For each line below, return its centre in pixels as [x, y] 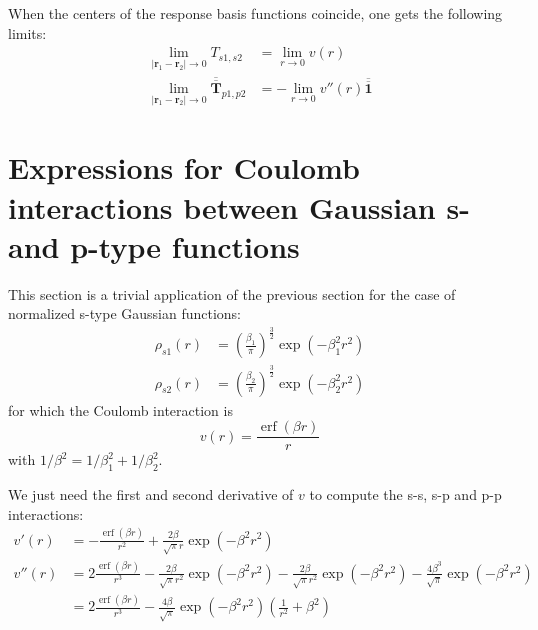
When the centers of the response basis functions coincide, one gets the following [255, 13]
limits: [27, 32]
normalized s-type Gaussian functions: [125, 313]
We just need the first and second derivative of [151, 494]
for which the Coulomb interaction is [120, 409]
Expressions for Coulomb [184, 167]
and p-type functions [154, 245]
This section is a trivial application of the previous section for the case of [232, 293]
